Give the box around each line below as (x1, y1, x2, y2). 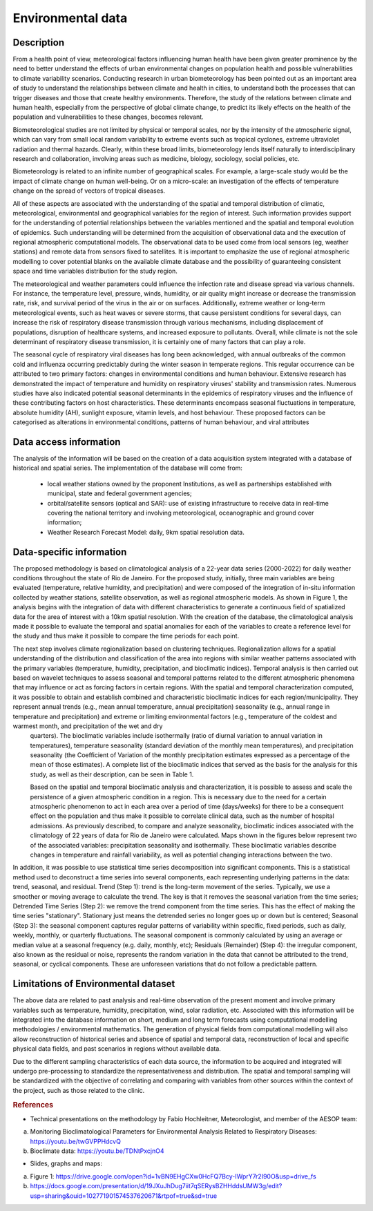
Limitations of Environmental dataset (12, 978, 175, 990)
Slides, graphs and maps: (30, 1159, 103, 1167)
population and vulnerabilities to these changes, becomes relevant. (12, 113, 204, 121)
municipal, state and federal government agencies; (47, 489, 193, 497)
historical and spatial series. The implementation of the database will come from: (12, 464, 243, 473)
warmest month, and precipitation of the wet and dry (12, 722, 163, 730)
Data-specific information (12, 546, 127, 557)
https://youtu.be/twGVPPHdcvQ (30, 1137, 121, 1145)
